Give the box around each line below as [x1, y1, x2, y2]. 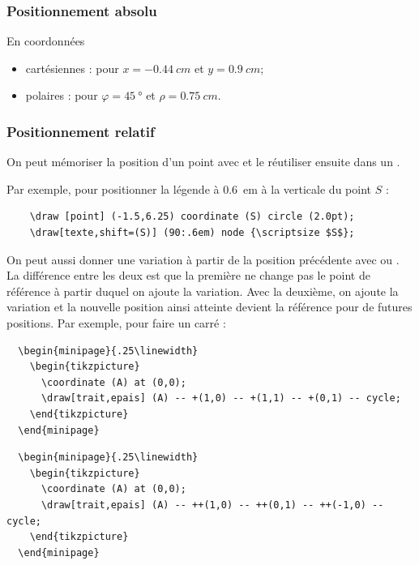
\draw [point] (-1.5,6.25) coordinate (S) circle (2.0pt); [29, 211, 355, 223]
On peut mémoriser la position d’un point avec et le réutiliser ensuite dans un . [6, 153, 400, 170]
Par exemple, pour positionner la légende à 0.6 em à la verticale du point [6, 180, 371, 197]
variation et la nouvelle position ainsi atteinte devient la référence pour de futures [6, 298, 413, 315]
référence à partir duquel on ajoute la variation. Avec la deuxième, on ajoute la [6, 282, 399, 299]
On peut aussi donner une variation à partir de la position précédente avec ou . [6, 250, 400, 268]
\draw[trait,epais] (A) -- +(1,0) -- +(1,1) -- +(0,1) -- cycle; [41, 392, 401, 404]
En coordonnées [6, 32, 85, 49]
